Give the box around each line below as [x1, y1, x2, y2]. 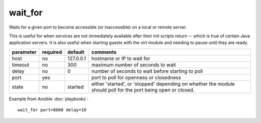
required [42, 48, 62, 55]
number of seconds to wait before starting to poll [91, 68, 203, 75]
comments [91, 48, 117, 55]
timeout [12, 61, 29, 68]
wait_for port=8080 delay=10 [17, 107, 87, 113]
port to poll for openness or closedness [91, 74, 181, 81]
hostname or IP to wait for [91, 55, 150, 61]
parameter [12, 48, 37, 55]
